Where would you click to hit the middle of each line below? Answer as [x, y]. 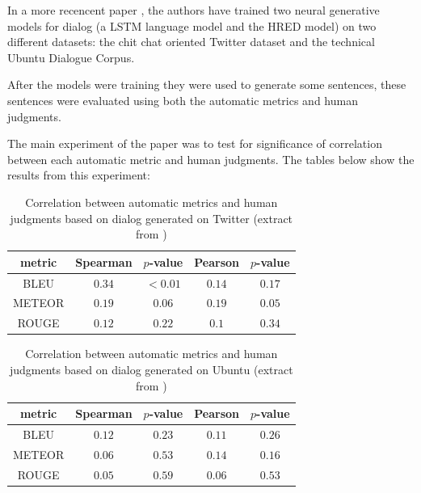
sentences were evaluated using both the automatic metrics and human [183, 100]
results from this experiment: [79, 175]
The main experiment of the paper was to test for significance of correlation [195, 143]
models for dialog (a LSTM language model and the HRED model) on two [192, 25]
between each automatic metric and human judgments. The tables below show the [211, 159]
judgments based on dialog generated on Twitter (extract [152, 218]
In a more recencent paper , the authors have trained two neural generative [194, 10]
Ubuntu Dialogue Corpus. [71, 57]
